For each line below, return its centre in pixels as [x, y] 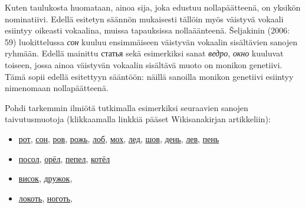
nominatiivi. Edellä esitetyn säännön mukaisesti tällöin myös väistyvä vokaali [144, 19]
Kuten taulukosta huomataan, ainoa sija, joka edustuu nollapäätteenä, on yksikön [153, 7]
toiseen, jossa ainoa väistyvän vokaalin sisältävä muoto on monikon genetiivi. [144, 64]
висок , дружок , [45, 178]
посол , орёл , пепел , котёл [64, 158]
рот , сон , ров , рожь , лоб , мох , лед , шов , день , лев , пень [119, 138]
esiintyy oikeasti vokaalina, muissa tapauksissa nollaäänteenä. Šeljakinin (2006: [147, 30]
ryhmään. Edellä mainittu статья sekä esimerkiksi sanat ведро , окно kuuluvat [144, 53]
